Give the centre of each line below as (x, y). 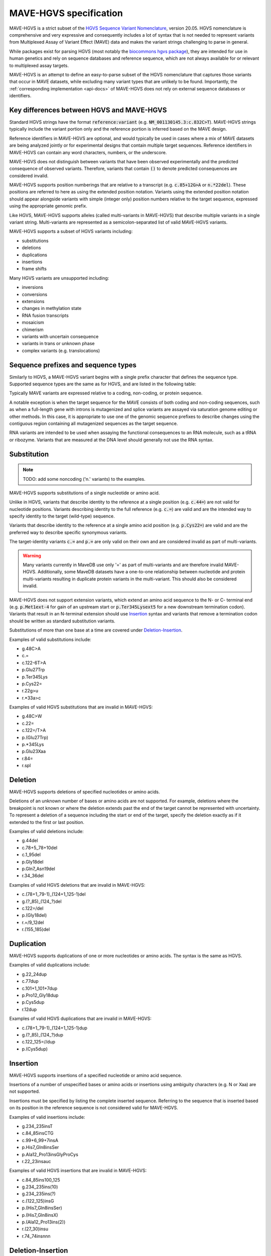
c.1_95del (31, 855)
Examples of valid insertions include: (47, 1117)
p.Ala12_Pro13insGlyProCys (50, 1154)
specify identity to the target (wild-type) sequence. (62, 516)
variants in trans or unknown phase (58, 344)
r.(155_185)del (36, 929)
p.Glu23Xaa (34, 752)
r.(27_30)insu (35, 1229)
